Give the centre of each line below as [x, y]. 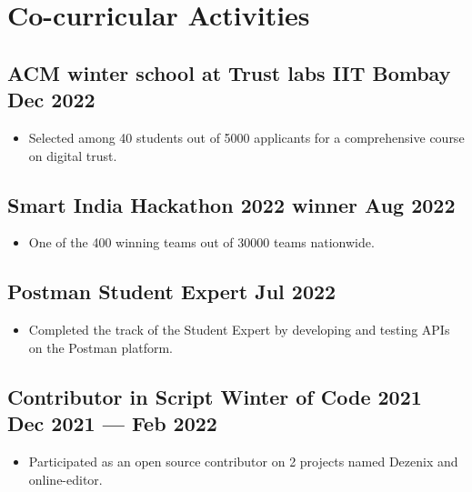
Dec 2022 [51, 100]
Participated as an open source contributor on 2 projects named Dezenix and [243, 461]
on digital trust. [73, 155]
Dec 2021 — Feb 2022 [112, 423]
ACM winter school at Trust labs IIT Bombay [229, 72]
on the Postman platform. [101, 347]
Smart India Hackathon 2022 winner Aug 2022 [231, 204]
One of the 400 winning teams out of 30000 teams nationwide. [201, 242]
